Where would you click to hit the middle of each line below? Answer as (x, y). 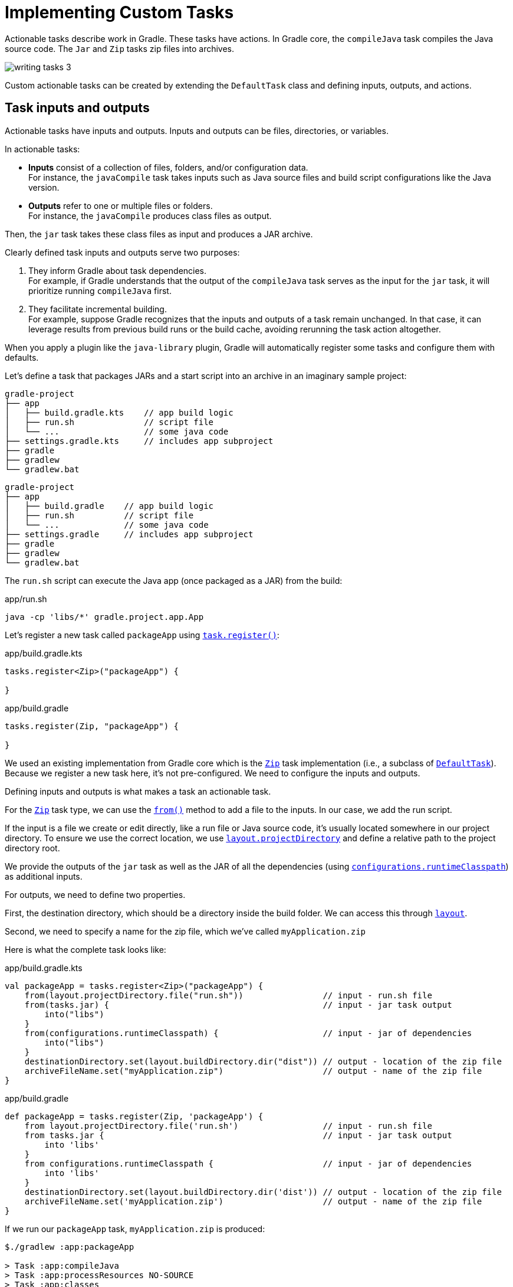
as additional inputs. (44, 876)
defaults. (22, 357)
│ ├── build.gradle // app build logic (109, 506)
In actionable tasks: (42, 149)
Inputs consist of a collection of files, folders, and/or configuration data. (168, 167)
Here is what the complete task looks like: (85, 949)
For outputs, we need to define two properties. (95, 894)
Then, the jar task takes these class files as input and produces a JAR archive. (159, 234)
